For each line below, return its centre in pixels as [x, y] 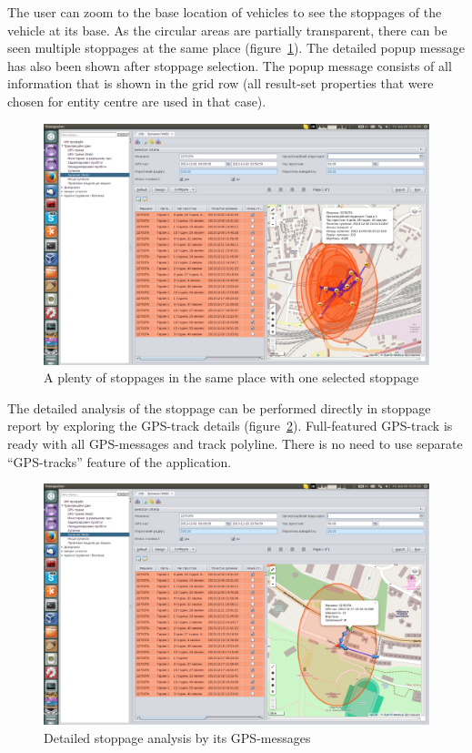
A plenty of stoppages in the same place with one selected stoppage [231, 377]
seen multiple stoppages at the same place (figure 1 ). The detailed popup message [236, 48]
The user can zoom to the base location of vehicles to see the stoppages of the [225, 12]
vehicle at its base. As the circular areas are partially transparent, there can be [227, 30]
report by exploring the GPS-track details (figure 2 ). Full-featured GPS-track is [230, 426]
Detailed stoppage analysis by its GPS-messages [177, 737]
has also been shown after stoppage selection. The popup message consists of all [230, 65]
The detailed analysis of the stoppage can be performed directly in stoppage [219, 407]
